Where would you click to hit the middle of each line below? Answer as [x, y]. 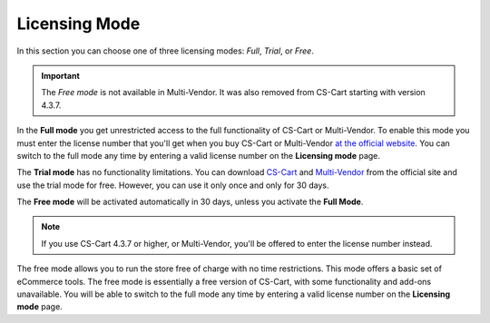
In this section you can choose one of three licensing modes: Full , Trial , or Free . [166, 51]
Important [61, 75]
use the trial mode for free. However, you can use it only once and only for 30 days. [173, 185]
